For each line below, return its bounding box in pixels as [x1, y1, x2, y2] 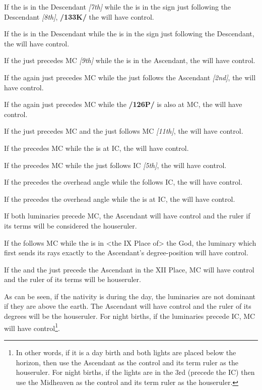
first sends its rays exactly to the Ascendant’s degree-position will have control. [4, 247, 248, 258]
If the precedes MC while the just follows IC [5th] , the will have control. [4, 159, 227, 170]
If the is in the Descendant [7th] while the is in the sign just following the [4, 2, 231, 12]
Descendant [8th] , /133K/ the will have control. [4, 11, 154, 22]
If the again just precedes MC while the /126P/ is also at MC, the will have [4, 99, 242, 109]
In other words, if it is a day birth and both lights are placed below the [16, 347, 236, 357]
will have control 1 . [4, 321, 60, 333]
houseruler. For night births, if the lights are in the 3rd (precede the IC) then [16, 367, 255, 377]
